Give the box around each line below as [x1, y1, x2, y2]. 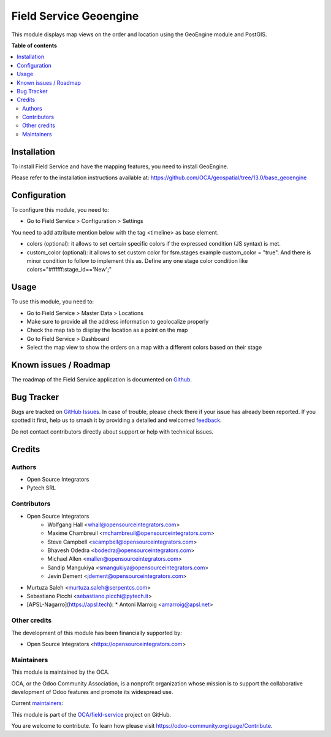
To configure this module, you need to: [11, 206, 110, 214]
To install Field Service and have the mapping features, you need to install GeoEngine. [11, 163, 229, 170]
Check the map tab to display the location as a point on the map [26, 326, 188, 334]
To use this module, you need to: [11, 298, 94, 305]
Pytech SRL [26, 484, 56, 491]
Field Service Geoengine [11, 9, 139, 23]
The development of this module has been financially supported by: [11, 629, 182, 636]
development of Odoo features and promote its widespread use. [11, 688, 173, 695]
